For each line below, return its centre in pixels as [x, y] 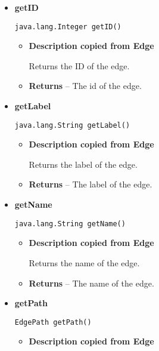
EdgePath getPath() [53, 322]
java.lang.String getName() [70, 224]
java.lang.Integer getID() [68, 27]
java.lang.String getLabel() [72, 125]
